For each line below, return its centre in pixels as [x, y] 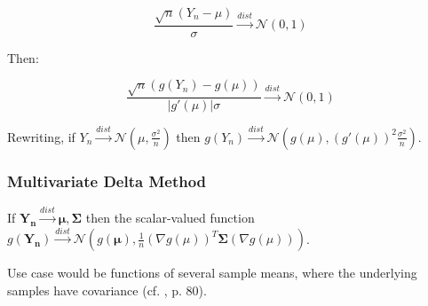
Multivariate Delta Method [107, 180]
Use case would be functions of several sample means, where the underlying [212, 273]
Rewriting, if [41, 136]
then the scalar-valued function [170, 217]
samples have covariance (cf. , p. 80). [107, 290]
